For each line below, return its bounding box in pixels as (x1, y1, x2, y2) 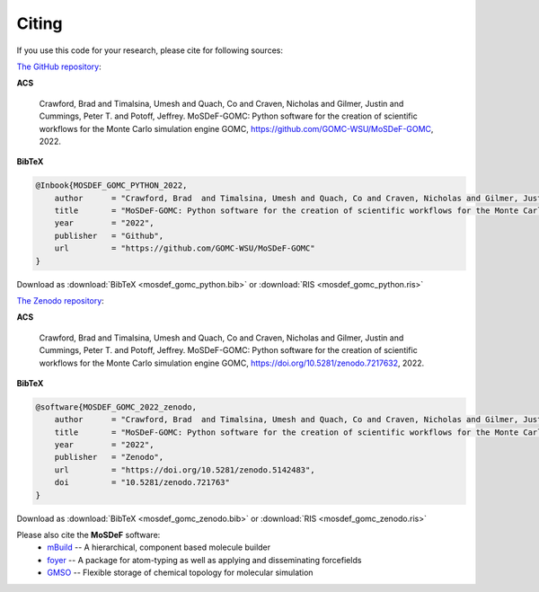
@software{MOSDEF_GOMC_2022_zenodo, (35, 402, 198, 412)
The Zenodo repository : (16, 295, 105, 305)
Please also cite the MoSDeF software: (16, 530, 161, 541)
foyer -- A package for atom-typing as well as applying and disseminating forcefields (47, 554, 362, 565)
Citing (16, 13, 63, 33)
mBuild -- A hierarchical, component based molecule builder (47, 542, 271, 552)
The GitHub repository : (16, 61, 102, 72)
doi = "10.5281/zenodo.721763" (54, 477, 231, 488)
